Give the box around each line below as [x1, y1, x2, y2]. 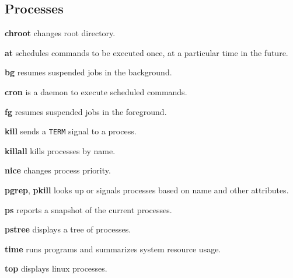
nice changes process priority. [5, 164, 111, 176]
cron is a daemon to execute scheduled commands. [5, 85, 187, 98]
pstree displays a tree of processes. [5, 223, 131, 235]
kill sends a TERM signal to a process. [5, 125, 137, 137]
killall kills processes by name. [5, 144, 116, 157]
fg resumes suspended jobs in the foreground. [5, 105, 167, 117]
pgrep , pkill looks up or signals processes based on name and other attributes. [5, 184, 289, 196]
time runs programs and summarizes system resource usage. [5, 242, 221, 255]
